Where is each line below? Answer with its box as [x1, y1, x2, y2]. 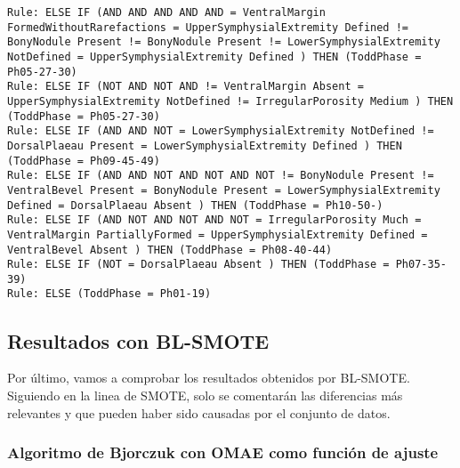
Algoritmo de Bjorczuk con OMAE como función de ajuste [7, 441, 439, 464]
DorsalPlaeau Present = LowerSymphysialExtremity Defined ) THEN [7, 139, 402, 152]
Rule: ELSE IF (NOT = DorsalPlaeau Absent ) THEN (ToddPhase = [7, 258, 390, 271]
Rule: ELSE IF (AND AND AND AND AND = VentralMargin [7, 6, 326, 19]
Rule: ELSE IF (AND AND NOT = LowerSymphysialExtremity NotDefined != [7, 125, 434, 138]
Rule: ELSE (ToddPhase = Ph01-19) [7, 287, 212, 301]
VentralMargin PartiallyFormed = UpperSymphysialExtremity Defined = [7, 228, 428, 241]
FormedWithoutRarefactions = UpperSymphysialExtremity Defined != [7, 20, 409, 34]
